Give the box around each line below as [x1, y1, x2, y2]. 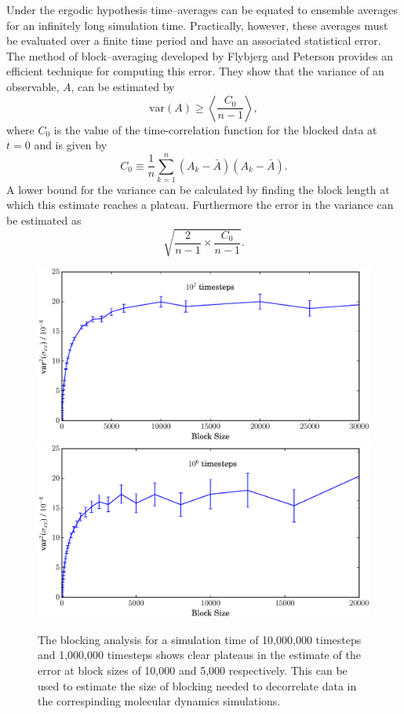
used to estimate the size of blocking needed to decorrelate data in [38, 677, 357, 694]
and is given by [34, 137, 107, 153]
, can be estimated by [71, 78, 175, 94]
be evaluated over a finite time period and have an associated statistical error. [6, 32, 381, 49]
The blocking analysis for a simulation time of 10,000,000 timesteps [38, 631, 362, 647]
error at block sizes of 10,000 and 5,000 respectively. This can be [38, 661, 348, 678]
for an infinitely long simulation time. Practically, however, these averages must [6, 16, 388, 33]
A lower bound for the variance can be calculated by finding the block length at [6, 181, 390, 197]
